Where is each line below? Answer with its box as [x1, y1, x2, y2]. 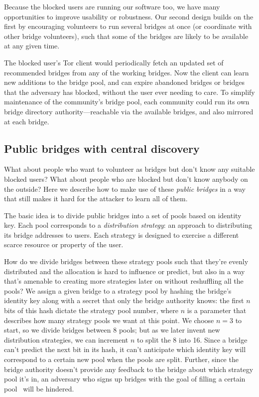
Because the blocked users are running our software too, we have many [4, 1, 220, 11]
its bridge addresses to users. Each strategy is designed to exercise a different [4, 229, 239, 240]
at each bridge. [4, 116, 49, 126]
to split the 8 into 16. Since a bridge [136, 334, 248, 345]
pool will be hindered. [4, 383, 74, 394]
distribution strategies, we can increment [4, 334, 129, 345]
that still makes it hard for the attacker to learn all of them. [4, 193, 188, 204]
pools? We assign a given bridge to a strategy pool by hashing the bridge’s [4, 285, 232, 296]
